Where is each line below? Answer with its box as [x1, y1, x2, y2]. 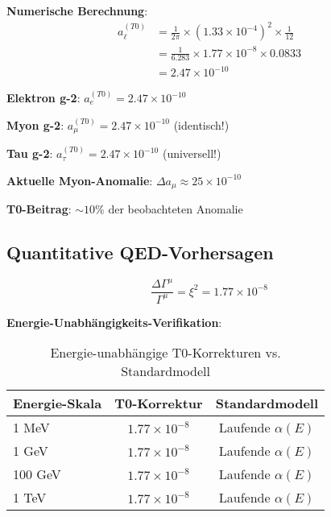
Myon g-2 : [6, 116, 64, 133]
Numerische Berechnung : [6, 2, 148, 19]
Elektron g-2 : [6, 89, 81, 106]
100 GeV [13, 465, 61, 484]
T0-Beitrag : [6, 201, 72, 217]
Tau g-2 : [6, 145, 53, 162]
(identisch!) [173, 116, 230, 133]
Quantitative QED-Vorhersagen [6, 240, 274, 265]
